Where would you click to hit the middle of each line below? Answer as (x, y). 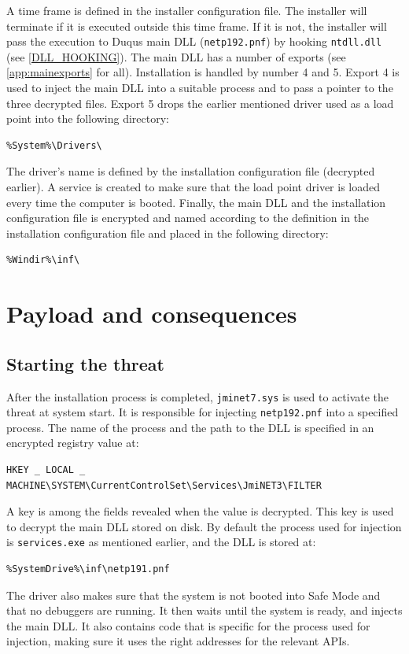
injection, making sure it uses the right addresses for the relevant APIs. (178, 641)
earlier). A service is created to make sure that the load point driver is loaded (193, 187)
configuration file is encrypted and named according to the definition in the (188, 218)
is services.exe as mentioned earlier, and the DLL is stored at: (161, 542)
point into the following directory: (88, 118)
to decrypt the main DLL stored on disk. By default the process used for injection (204, 526)
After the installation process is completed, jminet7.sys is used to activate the (198, 396)
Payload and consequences (152, 314)
